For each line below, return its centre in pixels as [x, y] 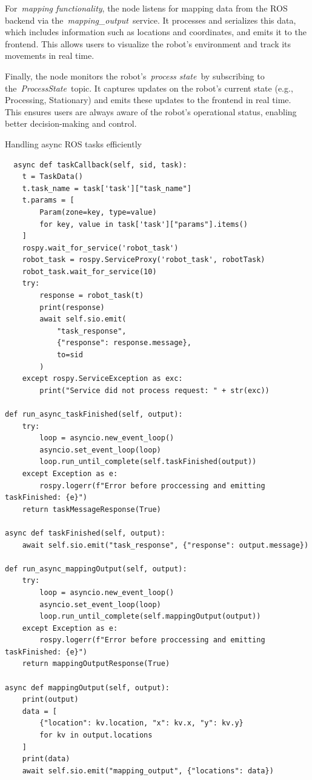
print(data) [46, 759]
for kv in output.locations [96, 735]
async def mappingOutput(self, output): [88, 688]
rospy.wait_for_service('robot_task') [100, 248]
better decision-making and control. [71, 123]
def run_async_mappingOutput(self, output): [96, 569]
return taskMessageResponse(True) [91, 509]
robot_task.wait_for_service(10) [89, 271]
